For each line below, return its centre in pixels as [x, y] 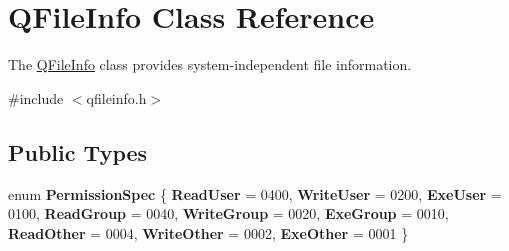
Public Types [78, 151]
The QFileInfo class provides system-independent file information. [210, 64]
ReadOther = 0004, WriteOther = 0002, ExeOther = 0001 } [208, 232]
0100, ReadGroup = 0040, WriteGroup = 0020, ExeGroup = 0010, [228, 213]
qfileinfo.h [116, 97]
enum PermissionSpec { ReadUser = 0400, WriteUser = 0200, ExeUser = [255, 193]
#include [36, 97]
